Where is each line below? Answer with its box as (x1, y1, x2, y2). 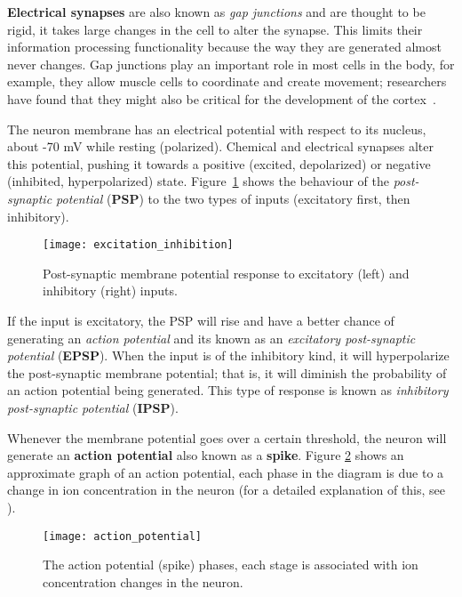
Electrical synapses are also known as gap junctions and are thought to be (7, 3, 426, 20)
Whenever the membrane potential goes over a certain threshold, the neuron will (7, 428, 447, 447)
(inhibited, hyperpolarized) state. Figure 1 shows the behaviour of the (7, 172, 389, 190)
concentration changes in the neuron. (43, 572, 243, 591)
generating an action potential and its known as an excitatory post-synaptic (7, 328, 416, 347)
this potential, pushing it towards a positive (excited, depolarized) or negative (7, 154, 431, 173)
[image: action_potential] (43, 529, 202, 543)
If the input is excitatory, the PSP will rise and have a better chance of (7, 311, 394, 329)
